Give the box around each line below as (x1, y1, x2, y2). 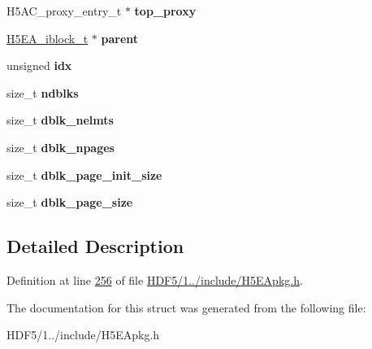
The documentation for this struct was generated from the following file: (6, 299, 366, 316)
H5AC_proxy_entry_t (6, 2, 122, 19)
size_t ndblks (6, 84, 79, 101)
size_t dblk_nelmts (6, 111, 114, 129)
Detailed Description (6, 233, 184, 259)
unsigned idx (6, 57, 72, 74)
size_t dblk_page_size (6, 194, 133, 211)
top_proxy (134, 2, 197, 19)
